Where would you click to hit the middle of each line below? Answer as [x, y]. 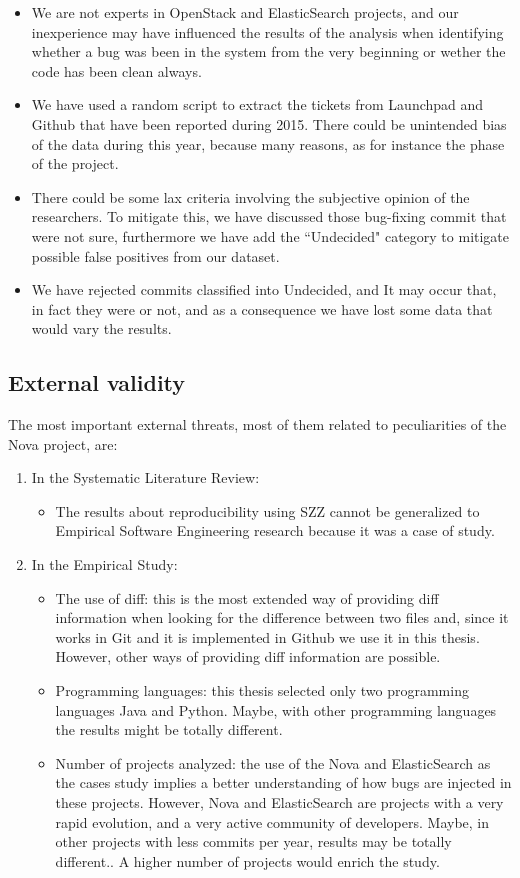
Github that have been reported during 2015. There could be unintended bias [269, 123]
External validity [97, 382]
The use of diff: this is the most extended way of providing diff [247, 597]
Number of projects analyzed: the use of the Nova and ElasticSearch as [273, 762]
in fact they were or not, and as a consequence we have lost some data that [262, 308]
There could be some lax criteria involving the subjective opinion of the [250, 196]
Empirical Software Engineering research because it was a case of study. [275, 530]
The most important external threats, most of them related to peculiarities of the [257, 424]
